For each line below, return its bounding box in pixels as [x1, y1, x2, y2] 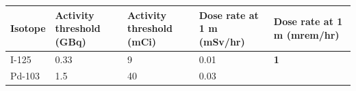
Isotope [10, 21, 46, 35]
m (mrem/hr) [273, 27, 340, 41]
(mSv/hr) [199, 34, 245, 48]
